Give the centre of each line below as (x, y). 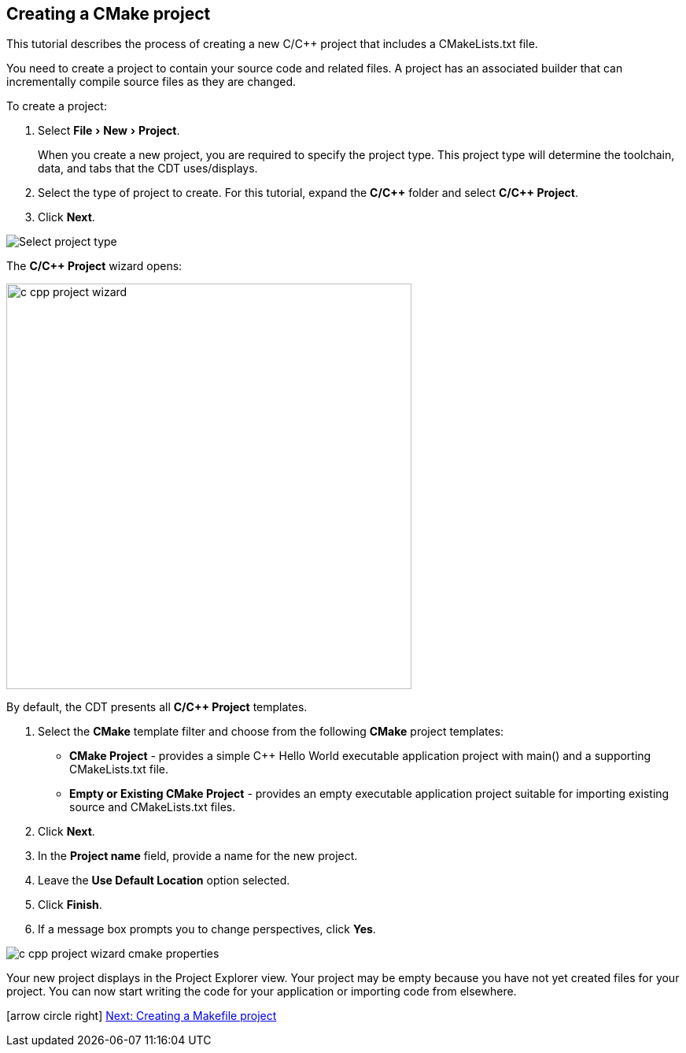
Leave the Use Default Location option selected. (164, 881)
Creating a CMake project (109, 14)
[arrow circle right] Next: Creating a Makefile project (142, 1016)
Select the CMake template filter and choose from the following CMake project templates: (271, 732)
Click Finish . (70, 905)
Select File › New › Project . (109, 131)
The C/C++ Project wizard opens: (94, 266)
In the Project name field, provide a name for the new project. (198, 856)
